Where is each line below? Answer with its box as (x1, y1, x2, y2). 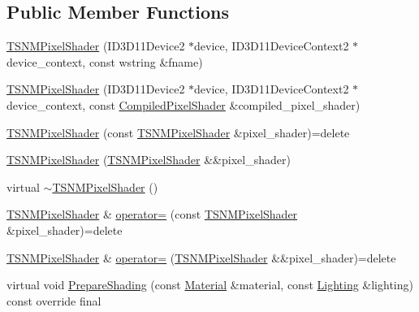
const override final (6, 292, 102, 309)
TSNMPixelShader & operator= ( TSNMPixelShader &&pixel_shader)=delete (6, 249, 396, 266)
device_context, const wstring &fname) (6, 53, 203, 70)
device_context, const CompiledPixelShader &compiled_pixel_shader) (6, 96, 361, 113)
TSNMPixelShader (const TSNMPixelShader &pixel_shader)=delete (6, 123, 350, 141)
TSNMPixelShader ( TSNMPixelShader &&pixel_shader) (6, 151, 291, 168)
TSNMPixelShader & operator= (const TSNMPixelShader (6, 206, 298, 223)
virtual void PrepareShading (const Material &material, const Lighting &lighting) (6, 276, 413, 293)
